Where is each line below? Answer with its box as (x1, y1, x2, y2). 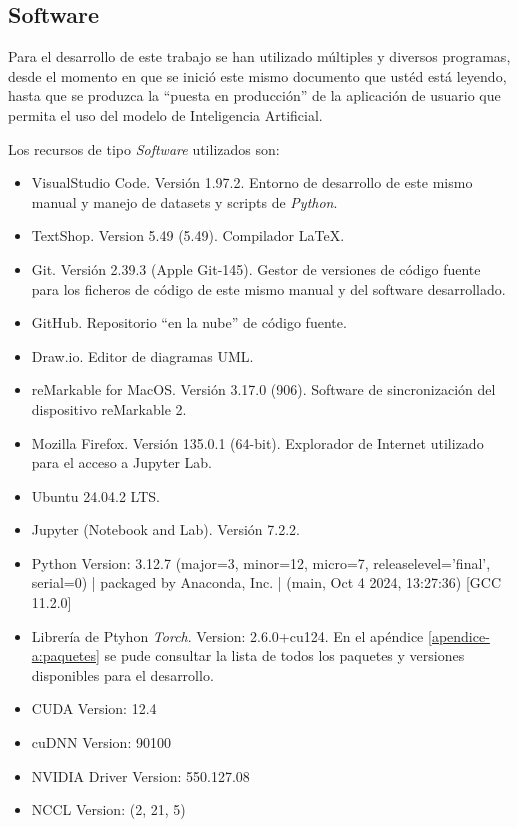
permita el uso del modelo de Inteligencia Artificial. (8, 104, 323, 125)
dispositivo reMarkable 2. (31, 398, 187, 419)
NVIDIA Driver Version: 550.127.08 (31, 765, 250, 786)
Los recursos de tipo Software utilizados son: (8, 138, 280, 159)
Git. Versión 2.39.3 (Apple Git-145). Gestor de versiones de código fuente (31, 258, 481, 279)
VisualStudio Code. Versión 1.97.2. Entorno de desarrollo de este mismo (31, 172, 473, 193)
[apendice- (428, 625, 490, 646)
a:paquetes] (31, 645, 100, 666)
